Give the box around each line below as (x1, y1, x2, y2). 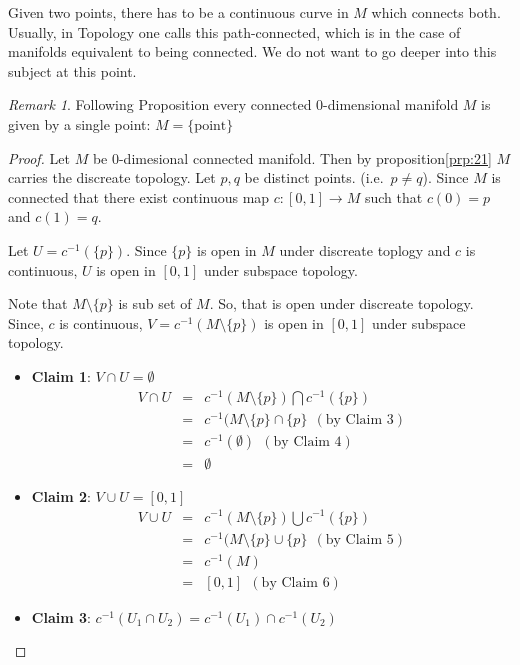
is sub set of (118, 293, 192, 314)
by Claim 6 (261, 575, 330, 590)
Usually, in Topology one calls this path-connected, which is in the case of (8, 21, 461, 42)
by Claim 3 (325, 412, 394, 427)
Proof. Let (8, 147, 70, 168)
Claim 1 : (31, 365, 91, 386)
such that (364, 186, 423, 207)
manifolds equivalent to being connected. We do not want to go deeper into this (8, 41, 497, 62)
